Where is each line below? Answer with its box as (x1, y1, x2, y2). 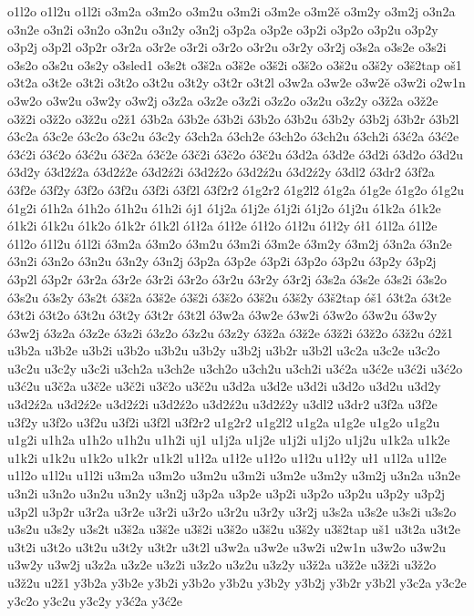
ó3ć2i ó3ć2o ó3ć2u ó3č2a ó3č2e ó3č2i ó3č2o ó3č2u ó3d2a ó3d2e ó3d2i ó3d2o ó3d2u (7, 144, 464, 163)
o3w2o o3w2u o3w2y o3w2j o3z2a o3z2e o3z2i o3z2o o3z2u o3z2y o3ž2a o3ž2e (7, 90, 438, 109)
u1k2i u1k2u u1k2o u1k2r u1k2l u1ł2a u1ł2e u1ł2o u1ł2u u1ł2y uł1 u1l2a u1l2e (7, 447, 447, 467)
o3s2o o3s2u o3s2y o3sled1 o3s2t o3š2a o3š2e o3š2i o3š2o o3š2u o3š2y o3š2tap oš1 (7, 55, 462, 74)
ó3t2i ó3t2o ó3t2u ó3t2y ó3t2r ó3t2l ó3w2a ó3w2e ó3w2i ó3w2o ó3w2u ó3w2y (7, 305, 438, 324)
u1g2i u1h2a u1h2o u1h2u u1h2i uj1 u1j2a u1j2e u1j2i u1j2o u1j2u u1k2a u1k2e (7, 430, 450, 449)
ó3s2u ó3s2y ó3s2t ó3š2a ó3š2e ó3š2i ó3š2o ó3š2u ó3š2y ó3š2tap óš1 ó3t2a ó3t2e (7, 287, 451, 306)
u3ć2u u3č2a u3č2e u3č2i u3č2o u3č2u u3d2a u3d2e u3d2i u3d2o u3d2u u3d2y (7, 376, 441, 395)
